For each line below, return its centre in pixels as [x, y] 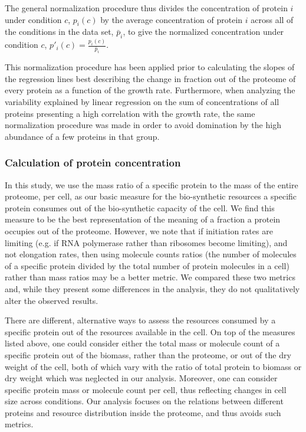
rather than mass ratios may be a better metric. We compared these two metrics [150, 277]
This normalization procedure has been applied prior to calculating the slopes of [150, 67]
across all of [272, 19]
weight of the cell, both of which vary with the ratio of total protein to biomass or [153, 366]
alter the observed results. [52, 300]
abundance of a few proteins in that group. [82, 136]
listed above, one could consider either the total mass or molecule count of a [142, 343]
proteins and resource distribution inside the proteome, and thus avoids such [143, 412]
